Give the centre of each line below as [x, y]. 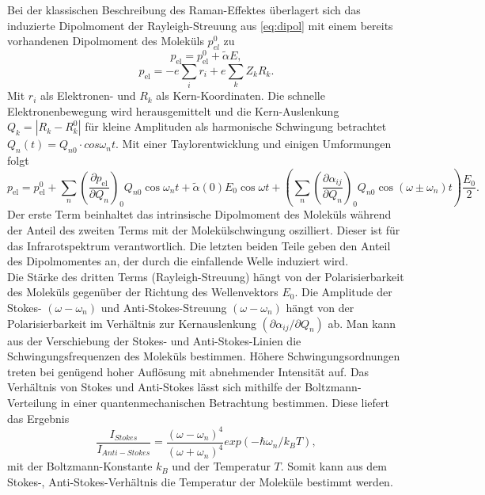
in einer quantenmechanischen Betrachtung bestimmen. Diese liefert [225, 402]
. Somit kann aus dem [334, 466]
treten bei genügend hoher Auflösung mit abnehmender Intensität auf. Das [188, 371]
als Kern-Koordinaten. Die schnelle [241, 95]
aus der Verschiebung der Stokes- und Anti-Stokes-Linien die [154, 340]
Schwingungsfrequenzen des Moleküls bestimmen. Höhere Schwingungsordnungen [204, 356]
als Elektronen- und [88, 95]
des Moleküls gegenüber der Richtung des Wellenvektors [143, 292]
